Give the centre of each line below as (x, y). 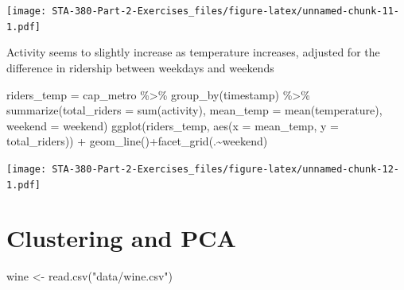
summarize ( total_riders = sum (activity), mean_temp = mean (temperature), (194, 110)
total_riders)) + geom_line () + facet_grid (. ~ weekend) (137, 141)
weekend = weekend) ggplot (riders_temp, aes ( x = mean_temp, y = (173, 125)
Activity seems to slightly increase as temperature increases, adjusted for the (193, 52)
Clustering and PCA (121, 238)
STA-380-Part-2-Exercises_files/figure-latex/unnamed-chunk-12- (225, 169)
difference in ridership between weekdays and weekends (140, 67)
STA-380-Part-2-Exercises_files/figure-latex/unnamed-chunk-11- (225, 11)
